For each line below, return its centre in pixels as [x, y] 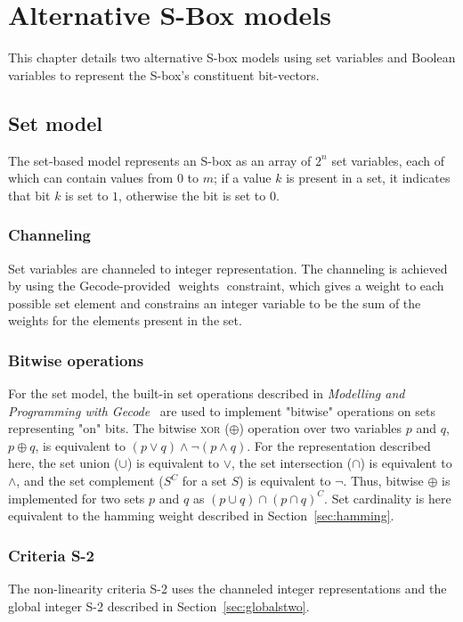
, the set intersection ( [292, 463]
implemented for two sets [77, 498]
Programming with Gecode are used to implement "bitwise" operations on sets [222, 410]
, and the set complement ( [90, 481]
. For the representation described [339, 445]
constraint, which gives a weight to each [335, 286]
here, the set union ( [64, 463]
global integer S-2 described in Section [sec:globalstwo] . [159, 606]
